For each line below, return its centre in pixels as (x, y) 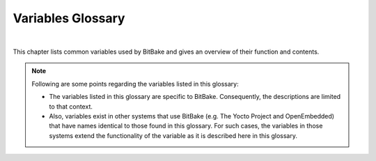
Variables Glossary (69, 18)
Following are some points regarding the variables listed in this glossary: (135, 84)
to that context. (71, 106)
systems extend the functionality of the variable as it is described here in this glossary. (173, 135)
